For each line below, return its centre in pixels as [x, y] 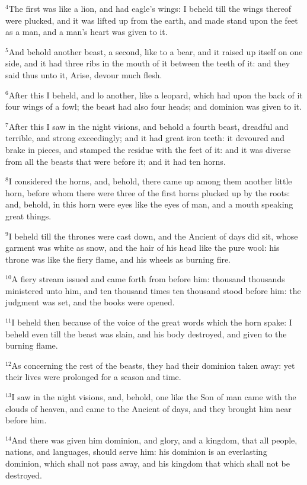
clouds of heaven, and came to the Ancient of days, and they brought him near [148, 408]
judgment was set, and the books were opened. [90, 302]
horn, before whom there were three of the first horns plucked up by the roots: [148, 192]
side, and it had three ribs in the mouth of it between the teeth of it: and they [148, 63]
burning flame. [32, 345]
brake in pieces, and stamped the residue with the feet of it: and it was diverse [148, 149]
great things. [28, 216]
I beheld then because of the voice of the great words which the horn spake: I [152, 322]
